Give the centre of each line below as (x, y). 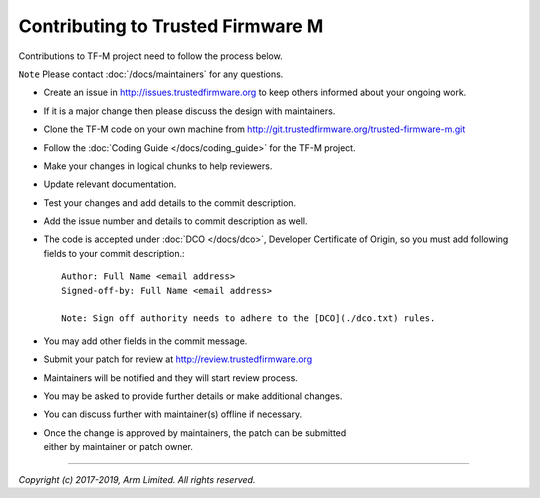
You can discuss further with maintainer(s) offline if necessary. (173, 414)
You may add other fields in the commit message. (145, 341)
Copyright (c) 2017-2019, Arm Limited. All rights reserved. (137, 479)
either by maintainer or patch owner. (118, 447)
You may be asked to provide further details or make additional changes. (193, 396)
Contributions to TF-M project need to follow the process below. (151, 56)
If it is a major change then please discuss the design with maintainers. (189, 111)
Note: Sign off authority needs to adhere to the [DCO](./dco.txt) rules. (248, 318)
